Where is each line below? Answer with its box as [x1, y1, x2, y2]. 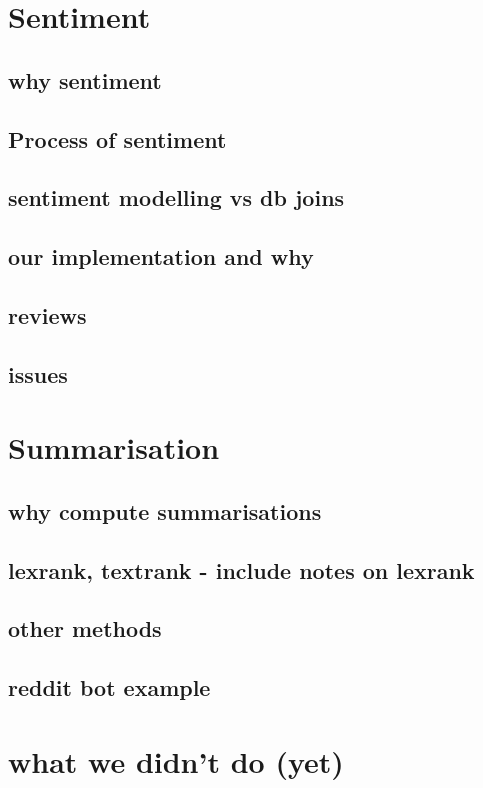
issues [8, 358, 68, 389]
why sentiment [8, 64, 162, 95]
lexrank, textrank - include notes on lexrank [8, 554, 475, 585]
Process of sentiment [8, 123, 227, 154]
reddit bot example [8, 672, 211, 703]
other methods [8, 613, 162, 644]
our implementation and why [8, 241, 314, 272]
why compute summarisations [8, 495, 322, 526]
